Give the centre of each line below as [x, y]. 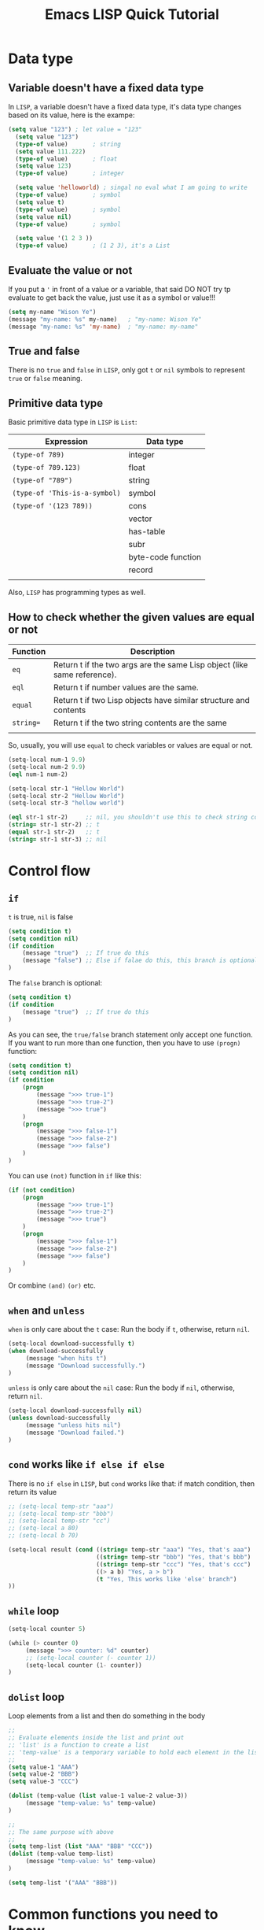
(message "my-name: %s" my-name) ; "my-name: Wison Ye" [105, 319]
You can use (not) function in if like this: [75, 1175]
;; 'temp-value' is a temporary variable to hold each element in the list [135, 1752]
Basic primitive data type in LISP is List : [73, 422]
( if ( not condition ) [42, 1190]
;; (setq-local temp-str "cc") [59, 1521]
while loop [34, 1611]
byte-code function [165, 557]
